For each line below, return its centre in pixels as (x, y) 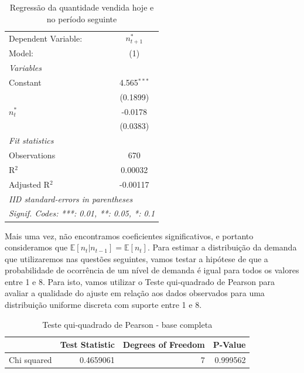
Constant (25, 82)
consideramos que (36, 247)
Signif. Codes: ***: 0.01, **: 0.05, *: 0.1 (82, 213)
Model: (21, 53)
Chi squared (30, 360)
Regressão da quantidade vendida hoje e (82, 7)
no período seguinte (82, 18)
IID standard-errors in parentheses (71, 199)
